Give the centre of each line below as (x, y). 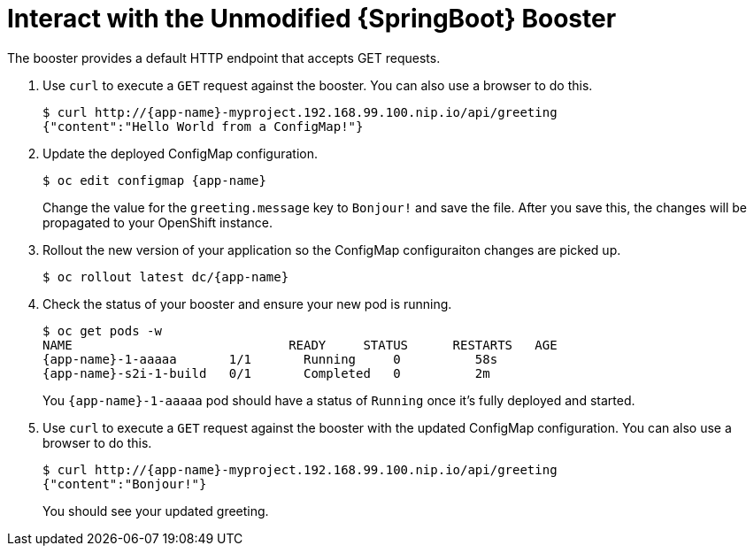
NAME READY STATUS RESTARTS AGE (300, 345)
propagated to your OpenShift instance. (158, 222)
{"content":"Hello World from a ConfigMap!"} (203, 126)
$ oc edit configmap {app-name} (154, 180)
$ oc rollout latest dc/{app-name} (166, 276)
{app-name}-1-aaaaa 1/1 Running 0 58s (270, 359)
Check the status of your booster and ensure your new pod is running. (247, 303)
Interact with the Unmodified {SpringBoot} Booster (312, 19)
